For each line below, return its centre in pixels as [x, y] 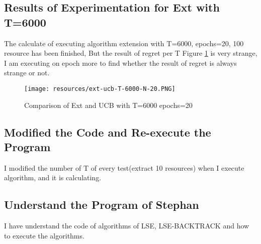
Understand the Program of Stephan [102, 205]
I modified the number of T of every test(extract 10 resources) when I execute [124, 167]
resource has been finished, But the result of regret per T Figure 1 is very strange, [131, 53]
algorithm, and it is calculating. [53, 177]
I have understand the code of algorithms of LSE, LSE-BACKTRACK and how [127, 226]
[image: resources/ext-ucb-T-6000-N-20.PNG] [100, 89]
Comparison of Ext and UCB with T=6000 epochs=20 [108, 105]
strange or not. [27, 73]
